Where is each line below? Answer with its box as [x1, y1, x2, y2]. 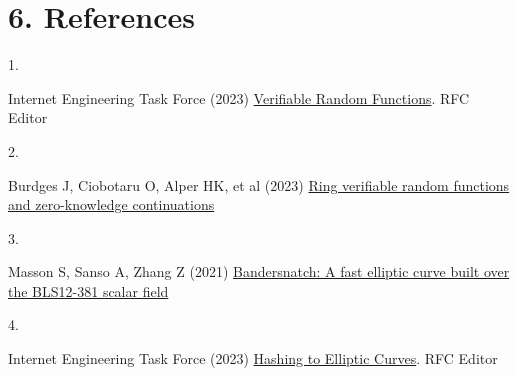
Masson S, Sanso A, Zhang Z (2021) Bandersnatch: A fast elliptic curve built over [8, 261, 510, 282]
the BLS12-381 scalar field [8, 280, 169, 301]
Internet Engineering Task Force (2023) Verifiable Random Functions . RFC [8, 87, 470, 108]
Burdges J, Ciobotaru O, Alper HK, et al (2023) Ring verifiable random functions [8, 174, 510, 195]
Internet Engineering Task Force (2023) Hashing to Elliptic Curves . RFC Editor [8, 348, 498, 369]
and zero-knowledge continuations [8, 194, 215, 215]
